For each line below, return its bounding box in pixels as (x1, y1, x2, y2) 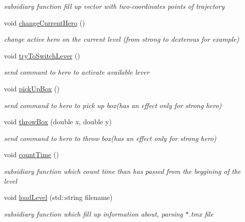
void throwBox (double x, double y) (4, 116, 112, 127)
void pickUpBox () (4, 83, 60, 93)
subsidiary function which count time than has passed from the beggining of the (4, 166, 241, 176)
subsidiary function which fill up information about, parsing (4, 208, 183, 219)
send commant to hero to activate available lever (4, 67, 150, 77)
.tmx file (188, 208, 214, 219)
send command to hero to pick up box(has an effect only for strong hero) (4, 100, 222, 110)
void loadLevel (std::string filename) (4, 192, 113, 202)
